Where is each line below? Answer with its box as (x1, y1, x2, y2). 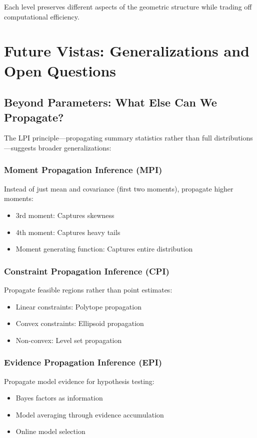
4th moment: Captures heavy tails (15, 226, 120, 237)
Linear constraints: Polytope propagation (15, 301, 141, 311)
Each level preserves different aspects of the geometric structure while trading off (4, 1, 252, 11)
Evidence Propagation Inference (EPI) (4, 356, 162, 368)
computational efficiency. (4, 11, 79, 21)
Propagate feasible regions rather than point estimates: (4, 284, 172, 294)
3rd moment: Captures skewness (15, 209, 114, 220)
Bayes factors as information (15, 392, 103, 403)
